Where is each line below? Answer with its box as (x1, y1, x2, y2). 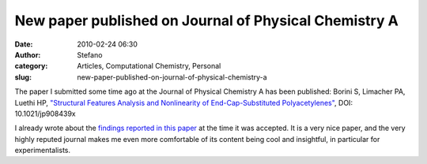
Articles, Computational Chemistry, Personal (77, 61, 221, 71)
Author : (14, 50, 41, 59)
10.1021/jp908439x (14, 109, 76, 118)
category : (14, 61, 48, 71)
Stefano (77, 50, 103, 59)
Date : (14, 39, 33, 49)
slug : (14, 72, 32, 82)
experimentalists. (14, 146, 71, 155)
